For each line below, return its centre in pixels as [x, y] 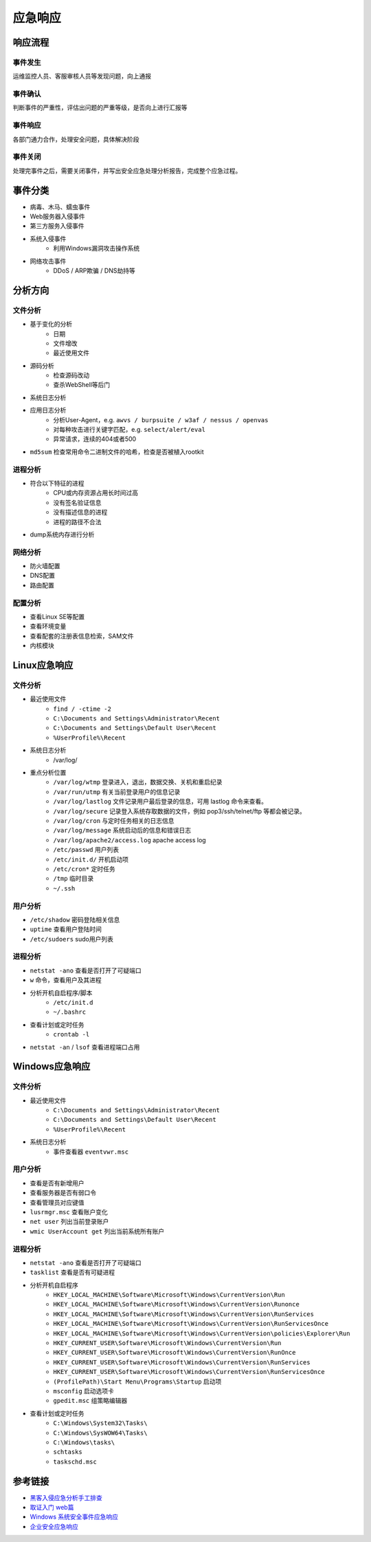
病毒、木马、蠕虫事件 [60, 207]
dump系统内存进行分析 [62, 534]
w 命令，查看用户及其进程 [66, 980]
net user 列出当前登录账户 [69, 1222]
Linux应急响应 [43, 665]
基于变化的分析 [51, 324]
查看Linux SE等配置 [57, 616]
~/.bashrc [69, 1012]
